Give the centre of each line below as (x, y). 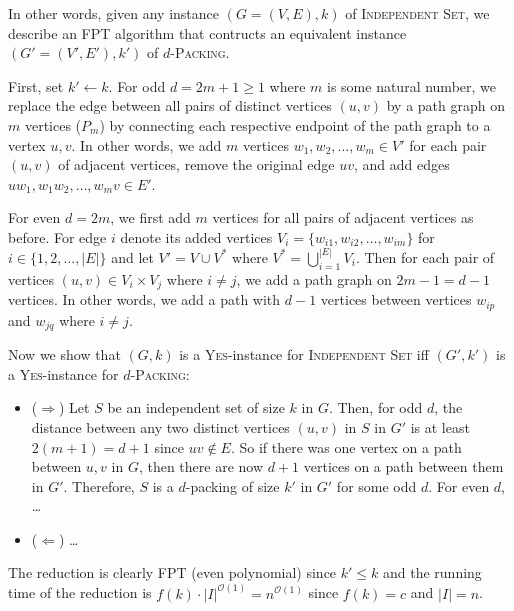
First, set (36, 85)
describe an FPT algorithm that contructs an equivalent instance (207, 32)
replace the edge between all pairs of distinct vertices (170, 105)
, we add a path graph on (314, 278)
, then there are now (201, 466)
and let (132, 256)
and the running (432, 572)
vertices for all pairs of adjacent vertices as (343, 217)
